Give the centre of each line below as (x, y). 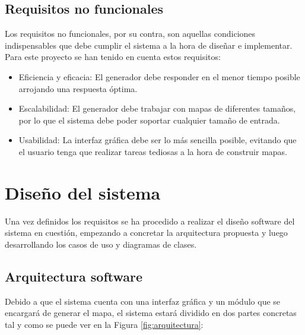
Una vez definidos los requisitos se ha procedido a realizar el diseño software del (150, 221)
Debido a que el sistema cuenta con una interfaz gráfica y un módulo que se (143, 301)
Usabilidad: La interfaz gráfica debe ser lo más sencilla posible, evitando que (158, 140)
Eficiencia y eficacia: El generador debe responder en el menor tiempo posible (159, 76)
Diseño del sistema (83, 192)
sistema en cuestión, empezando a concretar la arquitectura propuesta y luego (146, 233)
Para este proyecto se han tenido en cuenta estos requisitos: (113, 57)
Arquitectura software (74, 276)
